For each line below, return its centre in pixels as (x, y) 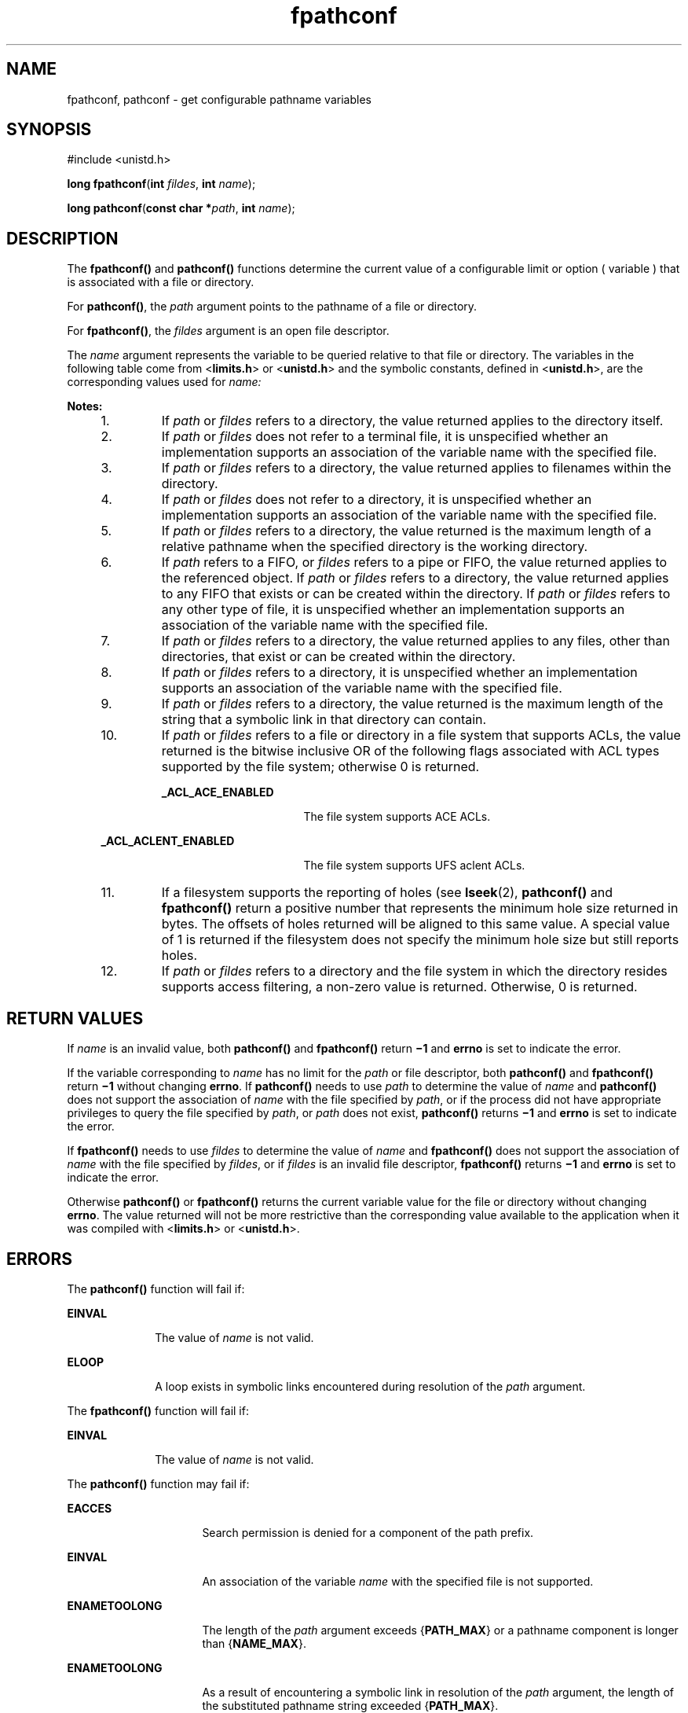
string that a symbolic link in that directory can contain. (324, 720)
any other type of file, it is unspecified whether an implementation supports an (393, 610)
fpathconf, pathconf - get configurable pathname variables (219, 99)
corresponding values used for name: (164, 382)
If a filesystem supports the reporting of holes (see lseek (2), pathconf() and (387, 893)
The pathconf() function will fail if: (156, 1288)
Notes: (85, 406)
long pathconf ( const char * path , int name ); (181, 208)
